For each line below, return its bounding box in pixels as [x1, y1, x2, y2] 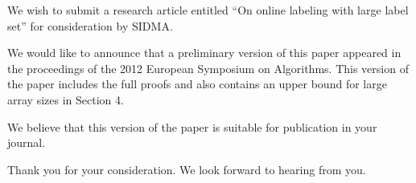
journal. [7, 134, 46, 151]
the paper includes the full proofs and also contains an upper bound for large [7, 75, 387, 92]
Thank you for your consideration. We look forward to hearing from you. [7, 161, 366, 177]
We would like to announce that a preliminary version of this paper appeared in [7, 44, 402, 61]
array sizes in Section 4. [7, 91, 124, 108]
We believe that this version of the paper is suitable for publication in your [7, 118, 377, 135]
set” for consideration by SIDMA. [7, 17, 173, 34]
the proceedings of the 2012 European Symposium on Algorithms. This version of [7, 59, 409, 76]
